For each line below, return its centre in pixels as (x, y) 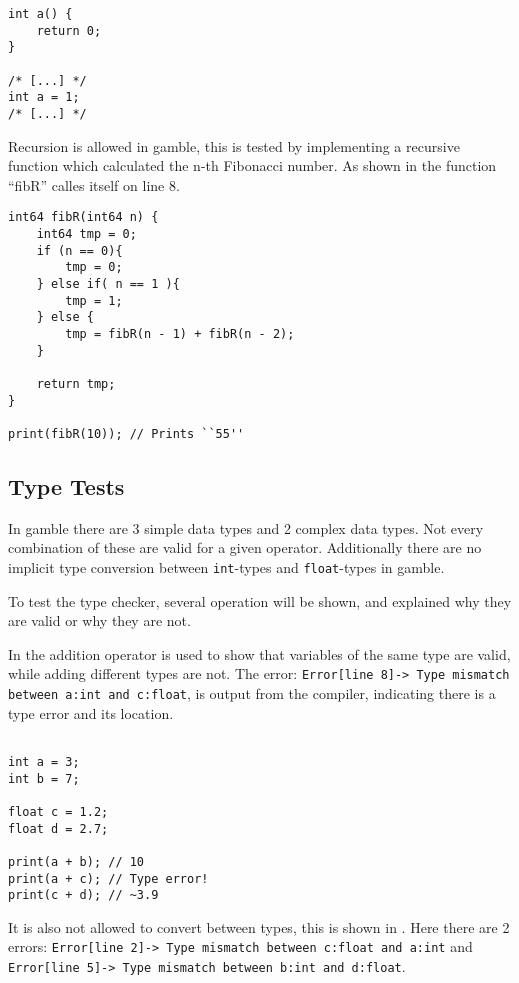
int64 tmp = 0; (86, 234)
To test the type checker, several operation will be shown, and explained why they (260, 600)
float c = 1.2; (58, 811)
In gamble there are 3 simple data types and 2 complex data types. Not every (246, 527)
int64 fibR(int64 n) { (83, 217)
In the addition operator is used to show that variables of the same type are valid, (259, 653)
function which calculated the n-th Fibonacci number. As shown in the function (252, 165)
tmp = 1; (94, 300)
